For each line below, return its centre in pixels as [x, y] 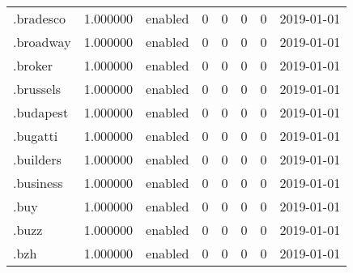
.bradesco [40, 18]
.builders [37, 159]
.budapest [41, 112]
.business [38, 183]
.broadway [42, 42]
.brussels [37, 89]
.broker [33, 65]
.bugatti [36, 136]
